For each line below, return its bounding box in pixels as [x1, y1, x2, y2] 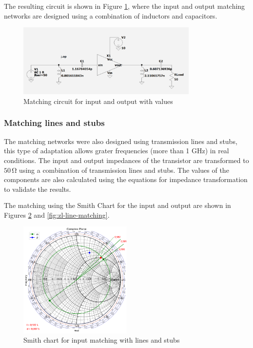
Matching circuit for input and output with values [23, 96, 173, 106]
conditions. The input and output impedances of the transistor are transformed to [4, 155, 249, 165]
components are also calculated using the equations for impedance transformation [4, 174, 248, 184]
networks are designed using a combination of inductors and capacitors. [4, 10, 217, 20]
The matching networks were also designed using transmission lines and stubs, [4, 136, 237, 146]
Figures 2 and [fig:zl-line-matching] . [4, 209, 110, 220]
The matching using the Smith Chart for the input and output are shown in [4, 200, 231, 210]
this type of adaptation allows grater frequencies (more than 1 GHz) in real [4, 145, 229, 156]
